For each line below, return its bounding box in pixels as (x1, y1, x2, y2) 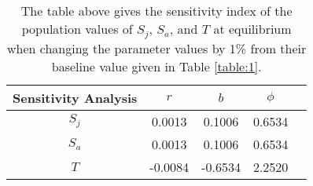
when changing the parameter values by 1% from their (7, 38, 307, 57)
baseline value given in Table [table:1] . (51, 57, 262, 75)
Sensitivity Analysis (13, 88, 138, 107)
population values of (21, 20, 133, 38)
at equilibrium (213, 20, 292, 38)
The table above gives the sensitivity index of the (20, 2, 293, 20)
